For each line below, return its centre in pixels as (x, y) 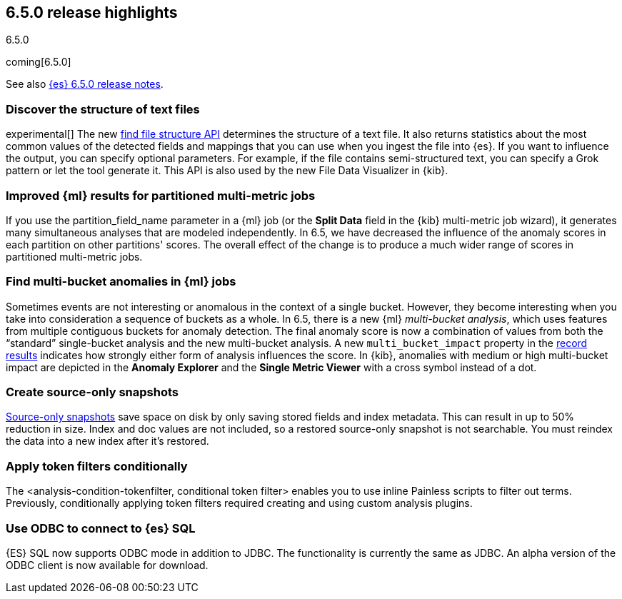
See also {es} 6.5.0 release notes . (85, 84)
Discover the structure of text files (103, 109)
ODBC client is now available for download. (107, 565)
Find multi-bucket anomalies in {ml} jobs (121, 282)
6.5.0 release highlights (92, 12)
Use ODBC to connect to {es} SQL (101, 528)
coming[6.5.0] (39, 62)
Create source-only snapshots (92, 392)
